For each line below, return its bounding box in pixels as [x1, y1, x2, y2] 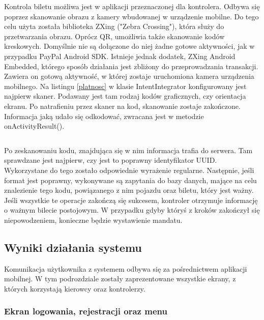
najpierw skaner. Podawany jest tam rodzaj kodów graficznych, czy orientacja [4, 91, 246, 101]
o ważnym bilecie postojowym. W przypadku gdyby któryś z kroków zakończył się [4, 205, 260, 215]
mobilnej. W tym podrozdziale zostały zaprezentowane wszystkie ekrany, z [4, 273, 236, 284]
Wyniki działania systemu [4, 239, 142, 255]
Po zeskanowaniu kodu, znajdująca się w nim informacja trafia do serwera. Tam [4, 144, 253, 155]
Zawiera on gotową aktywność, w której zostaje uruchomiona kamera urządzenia [4, 71, 254, 81]
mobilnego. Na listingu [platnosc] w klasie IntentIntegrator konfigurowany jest [4, 80, 247, 91]
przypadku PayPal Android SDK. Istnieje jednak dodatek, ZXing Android [4, 50, 236, 61]
